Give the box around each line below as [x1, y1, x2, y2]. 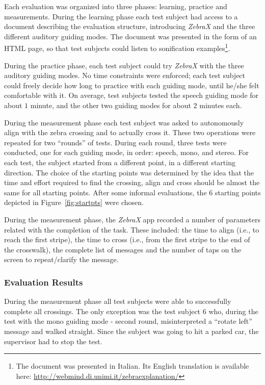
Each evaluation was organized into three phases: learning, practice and [4, 1, 227, 11]
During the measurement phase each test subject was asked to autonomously [4, 117, 244, 127]
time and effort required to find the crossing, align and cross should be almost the [4, 177, 260, 188]
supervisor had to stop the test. [4, 336, 102, 346]
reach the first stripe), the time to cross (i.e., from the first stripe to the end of [4, 234, 250, 245]
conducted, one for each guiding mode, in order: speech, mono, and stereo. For [4, 147, 249, 158]
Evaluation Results [4, 275, 83, 288]
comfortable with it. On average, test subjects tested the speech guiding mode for [4, 90, 259, 100]
